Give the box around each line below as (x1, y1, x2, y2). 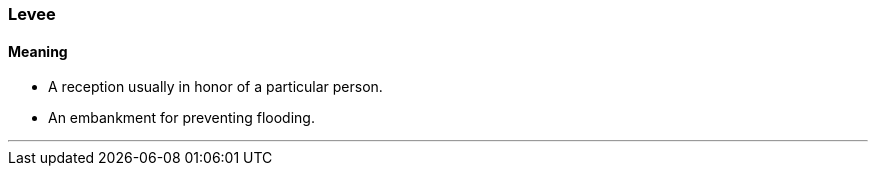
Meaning (8, 42, 68, 60)
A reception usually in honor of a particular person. (48, 78, 383, 96)
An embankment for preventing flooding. (48, 109, 315, 127)
